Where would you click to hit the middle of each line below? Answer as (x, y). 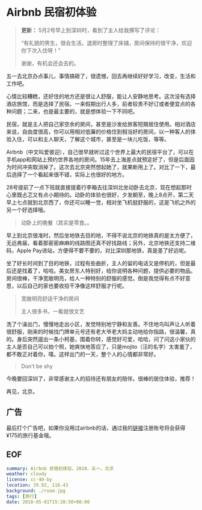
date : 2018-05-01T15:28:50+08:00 (48, 502)
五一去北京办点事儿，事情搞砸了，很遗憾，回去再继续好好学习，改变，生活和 (101, 76)
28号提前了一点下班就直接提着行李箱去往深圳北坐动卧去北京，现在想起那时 (99, 187)
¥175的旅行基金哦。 (30, 435)
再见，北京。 (22, 391)
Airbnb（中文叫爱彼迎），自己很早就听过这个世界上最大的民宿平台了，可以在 (100, 152)
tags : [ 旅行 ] (22, 496)
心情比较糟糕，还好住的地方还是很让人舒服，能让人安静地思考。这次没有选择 (101, 96)
